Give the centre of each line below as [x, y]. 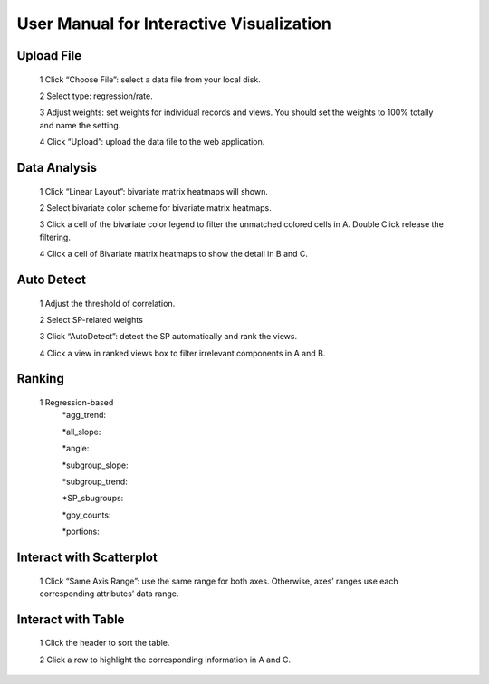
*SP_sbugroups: [93, 499]
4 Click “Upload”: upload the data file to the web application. [152, 142]
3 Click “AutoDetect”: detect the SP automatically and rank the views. [168, 337]
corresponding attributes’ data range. [109, 594]
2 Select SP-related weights [91, 319]
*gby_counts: [86, 515]
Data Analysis [57, 167]
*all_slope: [81, 432]
